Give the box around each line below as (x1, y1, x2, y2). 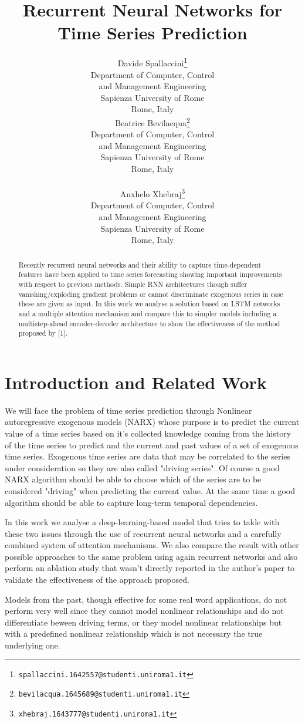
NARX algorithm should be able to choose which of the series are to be (5, 473, 262, 485)
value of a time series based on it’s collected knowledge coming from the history (5, 427, 292, 439)
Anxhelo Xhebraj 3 (120, 186, 185, 200)
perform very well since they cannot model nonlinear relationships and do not (5, 604, 284, 617)
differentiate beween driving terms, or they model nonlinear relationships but (5, 616, 282, 628)
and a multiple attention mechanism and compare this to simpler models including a (18, 308, 277, 318)
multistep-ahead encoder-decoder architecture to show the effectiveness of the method (18, 318, 280, 328)
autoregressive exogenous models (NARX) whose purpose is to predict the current (5, 415, 300, 428)
